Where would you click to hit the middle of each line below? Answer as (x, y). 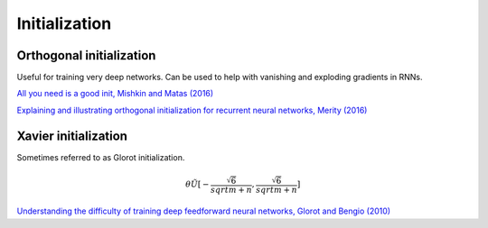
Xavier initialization (72, 136)
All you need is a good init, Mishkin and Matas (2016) (115, 94)
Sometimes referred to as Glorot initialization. (101, 157)
